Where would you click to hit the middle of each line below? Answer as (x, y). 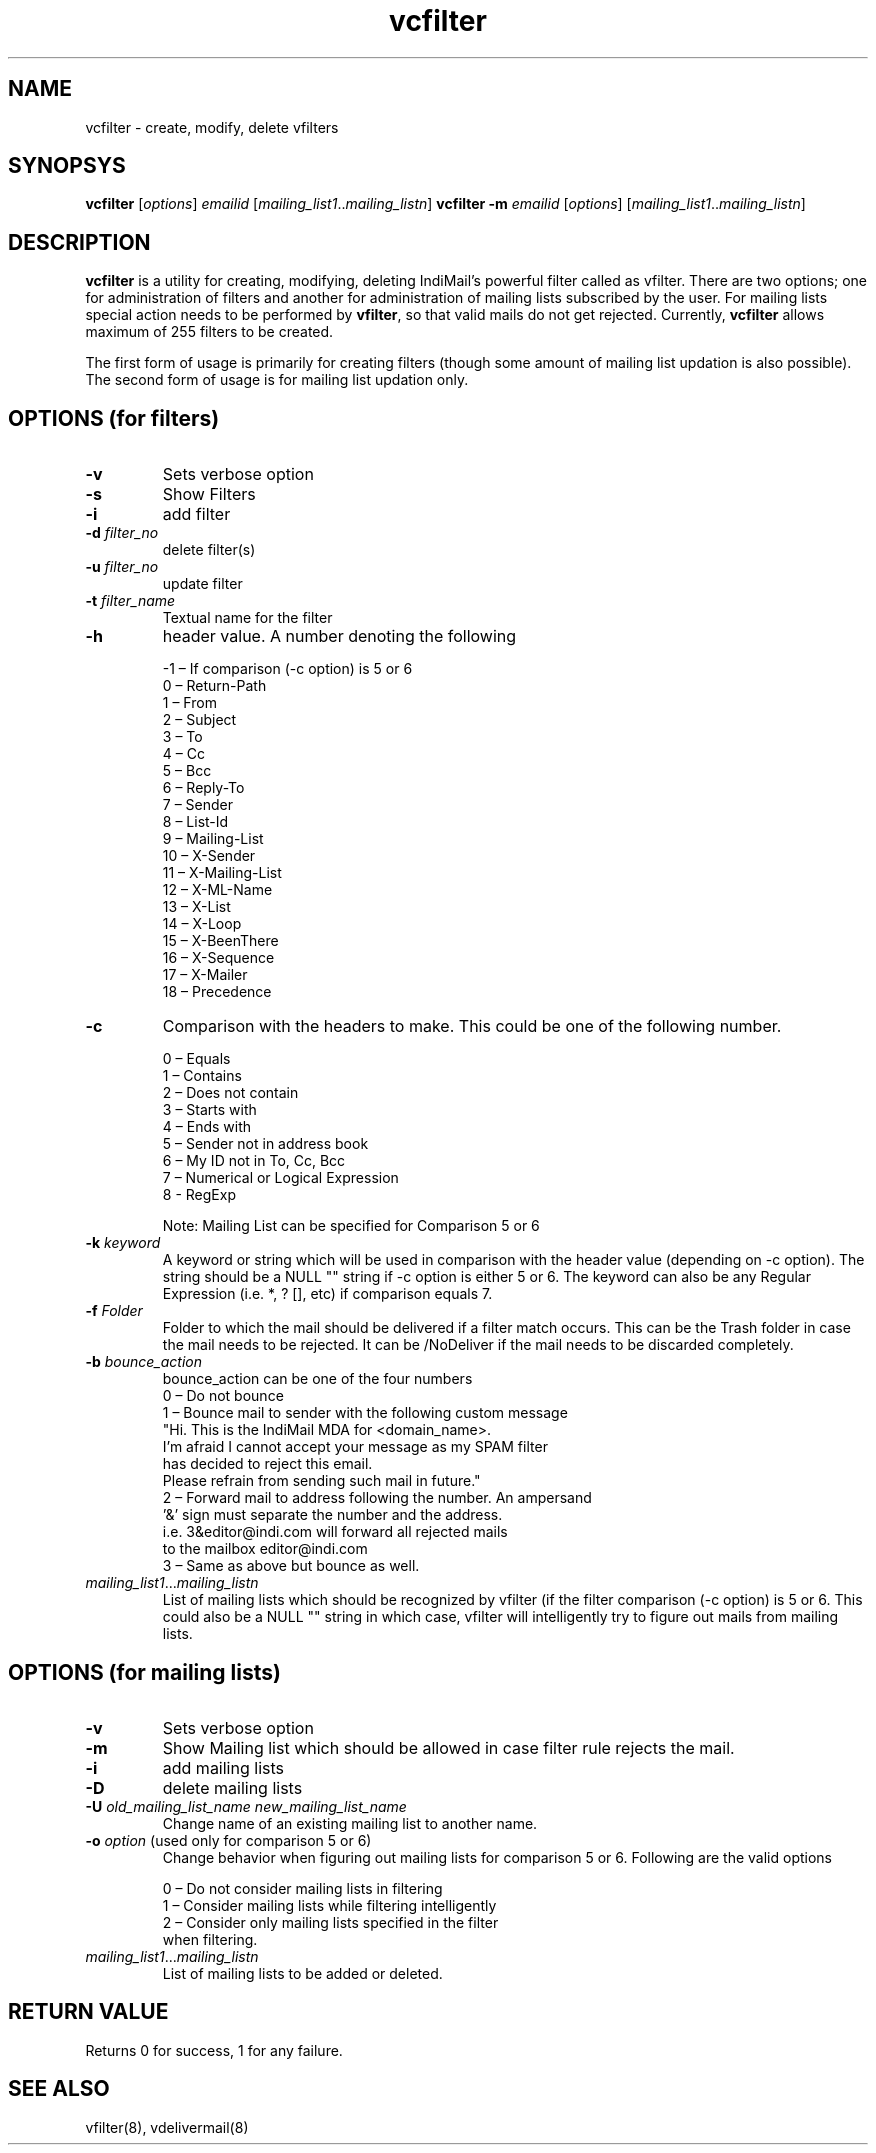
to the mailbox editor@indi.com (265, 1549)
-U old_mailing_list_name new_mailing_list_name (246, 1806)
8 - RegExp (199, 1195)
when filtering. (210, 1939)
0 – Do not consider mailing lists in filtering (302, 1888)
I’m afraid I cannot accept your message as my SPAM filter (355, 1447)
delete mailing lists (232, 1787)
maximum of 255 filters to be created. (209, 332)
